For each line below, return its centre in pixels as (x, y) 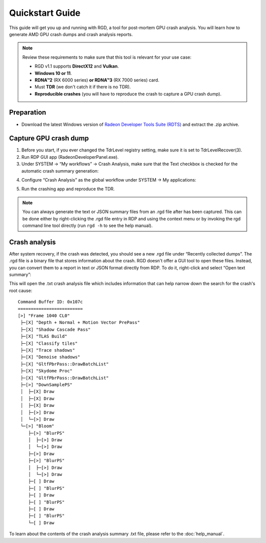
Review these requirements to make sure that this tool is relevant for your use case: (107, 57)
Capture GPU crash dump (49, 138)
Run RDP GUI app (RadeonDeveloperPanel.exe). (70, 157)
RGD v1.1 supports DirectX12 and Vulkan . (77, 66)
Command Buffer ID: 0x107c (50, 302)
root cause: (21, 290)
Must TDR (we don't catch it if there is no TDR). (83, 87)
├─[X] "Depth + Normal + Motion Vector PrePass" (80, 323)
